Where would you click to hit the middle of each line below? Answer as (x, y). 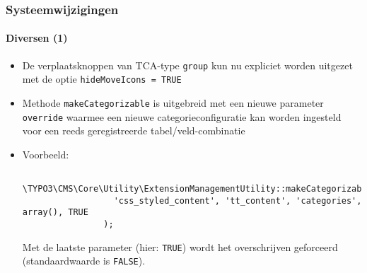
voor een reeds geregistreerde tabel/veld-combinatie (134, 130)
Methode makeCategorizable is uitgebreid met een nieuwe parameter (173, 102)
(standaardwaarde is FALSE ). (84, 261)
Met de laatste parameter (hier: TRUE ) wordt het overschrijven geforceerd (180, 246)
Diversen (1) (37, 38)
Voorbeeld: (46, 154)
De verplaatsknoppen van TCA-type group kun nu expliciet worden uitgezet (187, 65)
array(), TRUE (55, 213)
